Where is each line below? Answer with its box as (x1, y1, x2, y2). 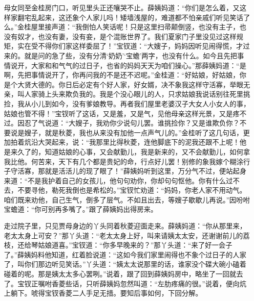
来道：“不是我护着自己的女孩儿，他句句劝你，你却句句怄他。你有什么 (4, 175, 226, 185)
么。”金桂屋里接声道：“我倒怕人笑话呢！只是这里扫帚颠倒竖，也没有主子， (4, 22, 240, 32)
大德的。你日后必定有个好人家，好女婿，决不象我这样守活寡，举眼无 (31, 79, 250, 89)
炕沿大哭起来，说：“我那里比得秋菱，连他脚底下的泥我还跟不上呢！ (24, 137, 240, 147)
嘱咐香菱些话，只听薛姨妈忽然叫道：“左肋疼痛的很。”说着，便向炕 (38, 278, 247, 288)
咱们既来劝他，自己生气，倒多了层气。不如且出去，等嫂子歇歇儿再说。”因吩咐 (4, 194, 250, 204)
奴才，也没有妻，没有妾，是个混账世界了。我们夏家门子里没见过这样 (17, 31, 236, 41)
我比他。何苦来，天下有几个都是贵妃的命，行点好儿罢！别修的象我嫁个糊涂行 (4, 156, 250, 166)
